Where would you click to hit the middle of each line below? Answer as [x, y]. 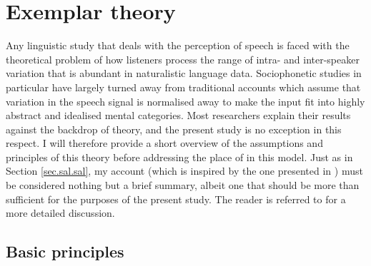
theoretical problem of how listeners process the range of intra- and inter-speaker [183, 59]
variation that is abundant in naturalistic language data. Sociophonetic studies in [184, 73]
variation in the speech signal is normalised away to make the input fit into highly [185, 101]
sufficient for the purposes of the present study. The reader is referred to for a [176, 199]
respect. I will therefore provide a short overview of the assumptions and [164, 143]
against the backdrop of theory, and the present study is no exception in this [174, 129]
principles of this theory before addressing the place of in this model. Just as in [179, 157]
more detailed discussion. [60, 213]
